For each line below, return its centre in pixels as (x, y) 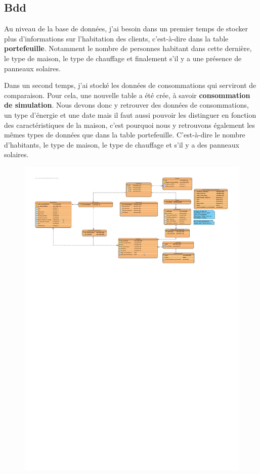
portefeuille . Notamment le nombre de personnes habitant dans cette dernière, (128, 48)
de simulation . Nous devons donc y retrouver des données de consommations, (126, 105)
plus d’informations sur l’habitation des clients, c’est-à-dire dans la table (116, 38)
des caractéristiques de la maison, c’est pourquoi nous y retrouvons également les (129, 125)
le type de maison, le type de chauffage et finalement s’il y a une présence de (123, 58)
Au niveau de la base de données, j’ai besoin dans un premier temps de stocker (126, 29)
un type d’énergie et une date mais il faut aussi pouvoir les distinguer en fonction (130, 114)
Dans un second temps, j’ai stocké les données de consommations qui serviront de (130, 85)
